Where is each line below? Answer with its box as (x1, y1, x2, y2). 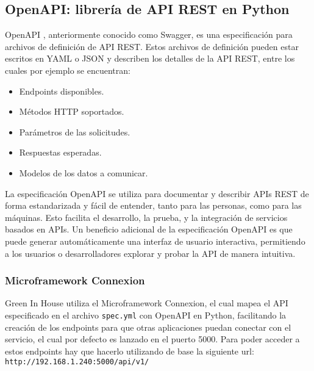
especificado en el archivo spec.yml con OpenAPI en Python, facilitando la (5, 308, 287, 321)
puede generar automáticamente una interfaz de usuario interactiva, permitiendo (5, 234, 305, 247)
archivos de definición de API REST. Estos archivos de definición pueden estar (5, 40, 299, 52)
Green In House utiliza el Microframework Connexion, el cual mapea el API (5, 297, 288, 309)
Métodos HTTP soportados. (19, 105, 124, 118)
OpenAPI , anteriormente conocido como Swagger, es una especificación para (5, 28, 293, 41)
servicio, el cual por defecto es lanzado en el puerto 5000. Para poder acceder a (5, 333, 300, 345)
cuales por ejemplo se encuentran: (5, 63, 130, 76)
